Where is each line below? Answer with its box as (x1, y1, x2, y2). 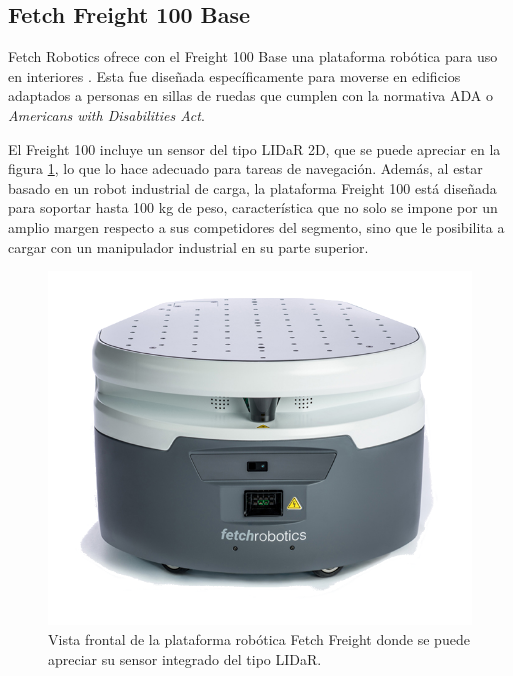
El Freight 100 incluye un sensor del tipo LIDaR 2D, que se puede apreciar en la (8, 138, 501, 159)
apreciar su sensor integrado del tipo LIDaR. (48, 648, 322, 669)
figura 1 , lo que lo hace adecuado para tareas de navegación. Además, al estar (8, 158, 483, 179)
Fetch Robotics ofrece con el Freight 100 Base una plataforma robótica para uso (8, 46, 498, 67)
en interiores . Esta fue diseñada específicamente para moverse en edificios (8, 65, 461, 86)
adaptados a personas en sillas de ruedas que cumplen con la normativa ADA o (8, 85, 493, 106)
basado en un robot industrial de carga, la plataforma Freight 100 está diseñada (8, 177, 497, 198)
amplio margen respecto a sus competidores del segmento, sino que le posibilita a (8, 216, 505, 237)
